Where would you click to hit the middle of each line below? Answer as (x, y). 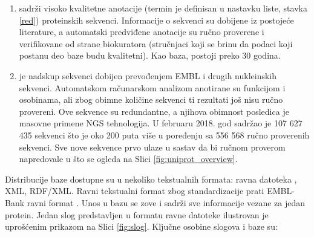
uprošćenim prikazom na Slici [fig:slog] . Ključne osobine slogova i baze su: (141, 226)
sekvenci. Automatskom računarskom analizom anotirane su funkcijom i (152, 87)
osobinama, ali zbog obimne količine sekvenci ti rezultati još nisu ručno (151, 99)
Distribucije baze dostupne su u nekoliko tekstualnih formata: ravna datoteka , (151, 179)
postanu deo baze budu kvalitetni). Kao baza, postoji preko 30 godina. (150, 55)
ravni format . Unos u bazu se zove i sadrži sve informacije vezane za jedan (166, 202)
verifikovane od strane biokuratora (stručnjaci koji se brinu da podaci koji (156, 43)
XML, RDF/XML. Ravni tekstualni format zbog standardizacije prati (135, 191)
